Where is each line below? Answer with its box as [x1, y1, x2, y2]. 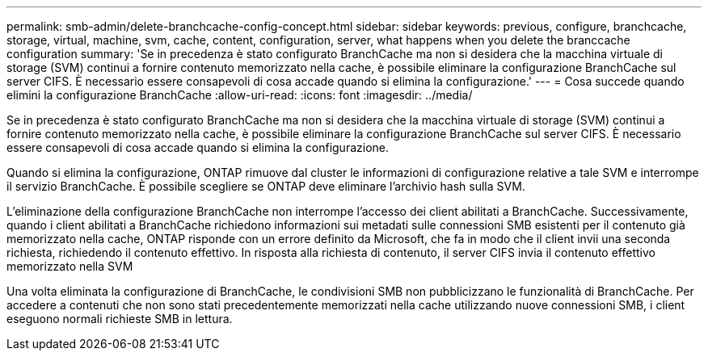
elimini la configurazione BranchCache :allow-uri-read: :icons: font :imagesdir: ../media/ [6, 88, 473, 102]
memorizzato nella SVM [6, 259, 133, 273]
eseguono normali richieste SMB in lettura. [6, 312, 233, 325]
